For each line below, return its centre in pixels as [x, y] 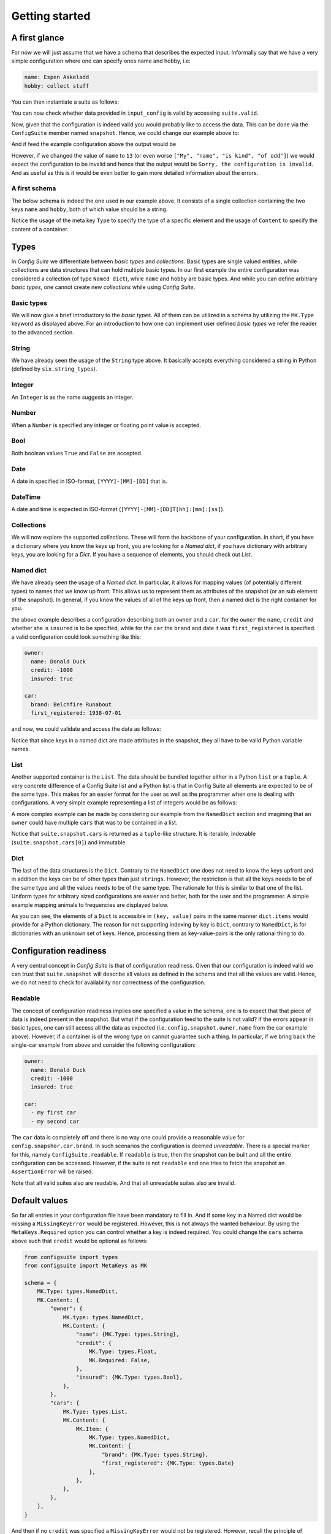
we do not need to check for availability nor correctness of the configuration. [108, 982]
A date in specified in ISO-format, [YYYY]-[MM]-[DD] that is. [89, 481]
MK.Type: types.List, [95, 1412]
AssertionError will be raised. [52, 1171]
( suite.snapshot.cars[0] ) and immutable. [69, 842]
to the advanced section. [43, 332]
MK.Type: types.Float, [123, 1352]
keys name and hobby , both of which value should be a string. [89, 209]
